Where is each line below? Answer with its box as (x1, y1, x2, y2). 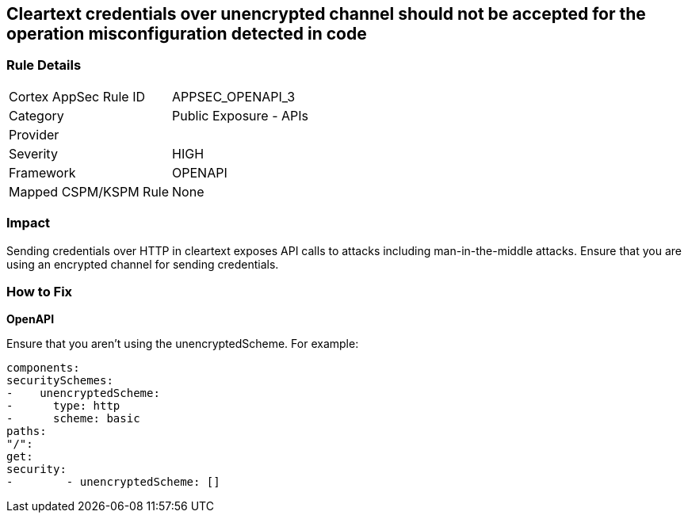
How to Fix (6, 283, 73, 300)
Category (9, 107, 64, 124)
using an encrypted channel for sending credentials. (6, 257, 279, 271)
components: (6, 361, 80, 375)
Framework (9, 164, 76, 181)
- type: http (6, 399, 120, 413)
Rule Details (6, 57, 82, 74)
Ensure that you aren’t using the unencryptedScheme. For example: (6, 337, 359, 351)
